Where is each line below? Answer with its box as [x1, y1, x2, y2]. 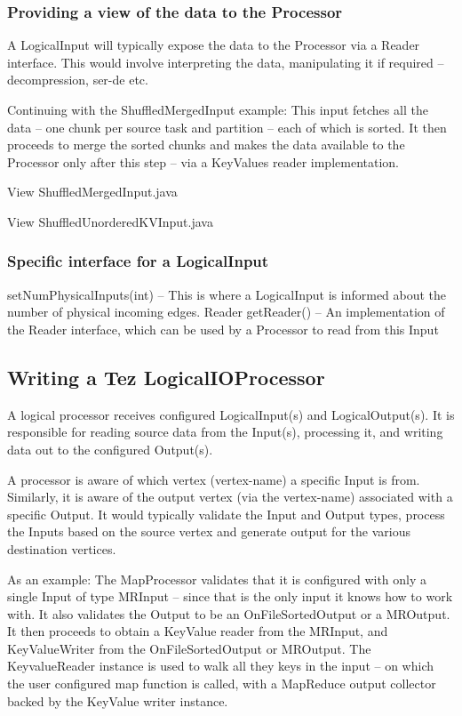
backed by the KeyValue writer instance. [7, 691, 228, 710]
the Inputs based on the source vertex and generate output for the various [7, 522, 410, 541]
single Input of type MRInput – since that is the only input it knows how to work [7, 587, 453, 606]
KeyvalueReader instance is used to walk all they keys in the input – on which [7, 656, 434, 675]
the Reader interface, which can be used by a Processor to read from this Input [7, 319, 439, 338]
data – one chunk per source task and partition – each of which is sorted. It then [7, 117, 447, 136]
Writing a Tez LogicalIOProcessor [7, 363, 325, 390]
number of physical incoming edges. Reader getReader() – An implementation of [7, 302, 445, 321]
